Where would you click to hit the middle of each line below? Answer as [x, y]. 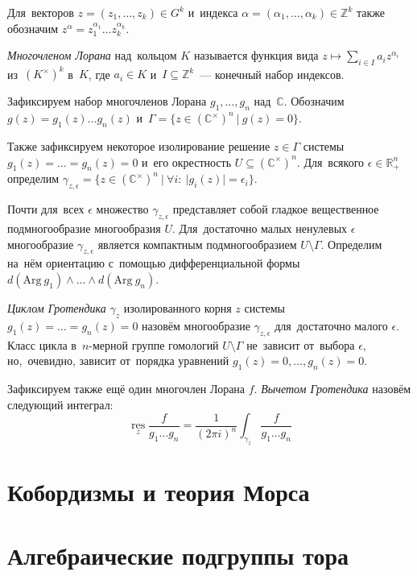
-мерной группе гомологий [154, 344]
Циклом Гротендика [57, 308]
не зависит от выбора [301, 344]
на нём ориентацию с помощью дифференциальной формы [154, 263]
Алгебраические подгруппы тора [178, 555]
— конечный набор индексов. [272, 74]
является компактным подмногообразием [197, 244]
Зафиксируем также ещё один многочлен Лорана [126, 389]
